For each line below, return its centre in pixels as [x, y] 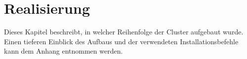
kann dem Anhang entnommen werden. [63, 51]
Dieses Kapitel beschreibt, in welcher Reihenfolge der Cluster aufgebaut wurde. [124, 32]
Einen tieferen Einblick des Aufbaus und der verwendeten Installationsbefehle [121, 41]
